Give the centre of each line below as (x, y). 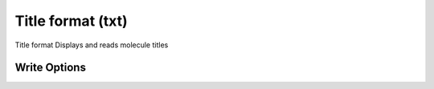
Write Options (50, 68)
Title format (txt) (71, 21)
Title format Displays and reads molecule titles (92, 45)
